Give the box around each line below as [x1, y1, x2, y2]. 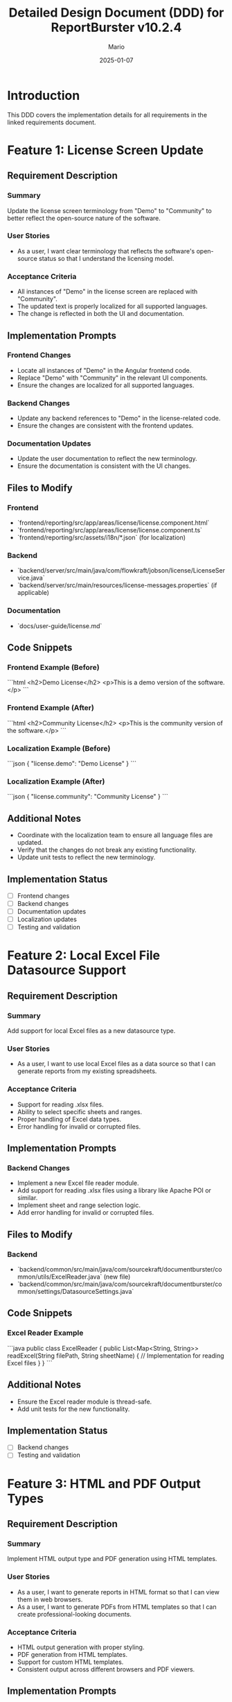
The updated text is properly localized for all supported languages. [17, 302, 208, 310]
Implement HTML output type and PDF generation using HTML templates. [7, 1555, 217, 1563]
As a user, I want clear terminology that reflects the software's [17, 246, 195, 255]
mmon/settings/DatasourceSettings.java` [17, 1288, 134, 1296]
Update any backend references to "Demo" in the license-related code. [17, 414, 221, 423]
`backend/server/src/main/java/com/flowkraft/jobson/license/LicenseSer [17, 566, 225, 575]
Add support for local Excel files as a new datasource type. [7, 1027, 176, 1035]
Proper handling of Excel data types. [17, 1115, 122, 1123]
